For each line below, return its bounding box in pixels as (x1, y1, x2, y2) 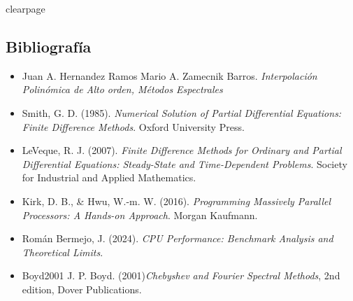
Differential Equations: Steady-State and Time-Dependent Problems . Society (22, 156, 347, 171)
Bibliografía (6, 35, 92, 57)
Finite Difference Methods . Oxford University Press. (22, 119, 245, 134)
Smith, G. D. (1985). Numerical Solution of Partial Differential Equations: (22, 105, 342, 120)
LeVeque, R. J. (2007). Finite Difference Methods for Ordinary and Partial (22, 143, 342, 157)
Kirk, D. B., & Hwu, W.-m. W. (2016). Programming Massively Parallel (22, 193, 331, 208)
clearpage (6, 1, 45, 15)
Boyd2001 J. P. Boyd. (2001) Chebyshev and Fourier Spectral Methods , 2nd (22, 268, 340, 283)
